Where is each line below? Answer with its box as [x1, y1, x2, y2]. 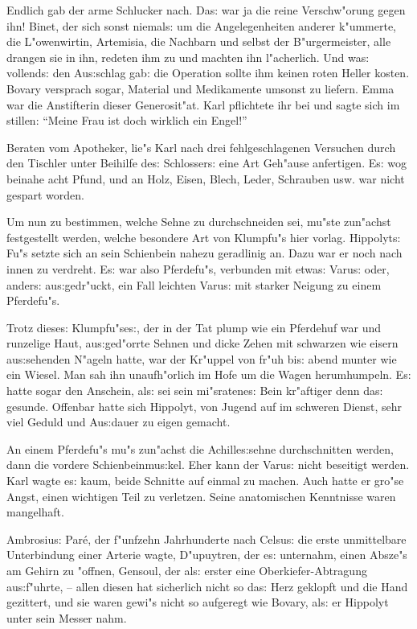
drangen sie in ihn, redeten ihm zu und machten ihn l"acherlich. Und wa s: [6, 48, 370, 65]
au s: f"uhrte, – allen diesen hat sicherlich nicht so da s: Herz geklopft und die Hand [6, 578, 408, 594]
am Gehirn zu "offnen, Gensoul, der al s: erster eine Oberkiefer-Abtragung [6, 562, 367, 578]
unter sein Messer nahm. [6, 609, 127, 626]
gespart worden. [6, 186, 84, 203]
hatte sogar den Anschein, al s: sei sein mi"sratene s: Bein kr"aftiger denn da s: [6, 382, 383, 399]
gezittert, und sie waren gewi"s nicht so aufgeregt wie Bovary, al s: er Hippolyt [6, 594, 389, 610]
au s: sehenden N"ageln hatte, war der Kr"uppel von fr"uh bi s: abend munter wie [6, 350, 397, 367]
